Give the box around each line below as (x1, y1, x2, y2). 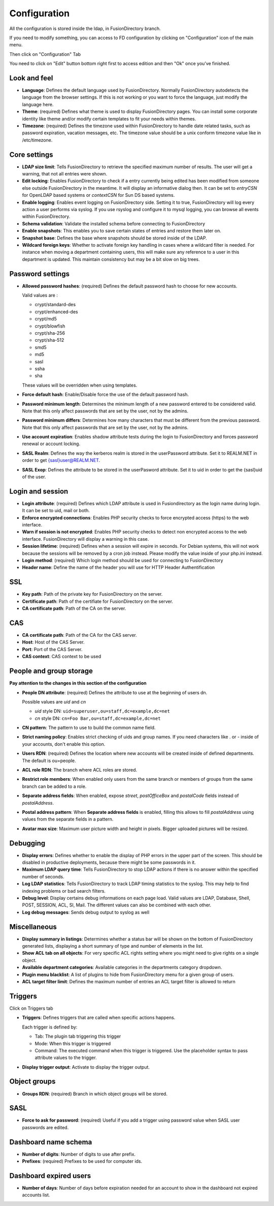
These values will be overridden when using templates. (22, 382, 138, 388)
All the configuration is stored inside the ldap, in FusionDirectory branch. (9, 25, 161, 32)
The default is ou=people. (22, 757, 76, 763)
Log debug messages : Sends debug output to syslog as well (22, 909, 150, 915)
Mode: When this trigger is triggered (35, 1040, 111, 1046)
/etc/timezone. (22, 137, 53, 143)
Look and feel (9, 74, 53, 82)
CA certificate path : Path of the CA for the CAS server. (22, 632, 137, 638)
